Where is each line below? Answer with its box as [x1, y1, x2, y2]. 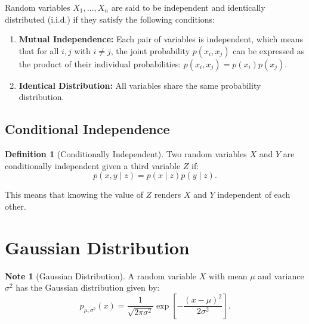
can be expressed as [233, 44, 305, 57]
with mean [208, 269, 248, 282]
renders [154, 188, 181, 201]
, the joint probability [110, 44, 190, 57]
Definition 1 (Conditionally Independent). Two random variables [5, 148, 247, 160]
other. [5, 200, 26, 212]
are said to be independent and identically [111, 1, 265, 13]
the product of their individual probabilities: [18, 57, 181, 70]
